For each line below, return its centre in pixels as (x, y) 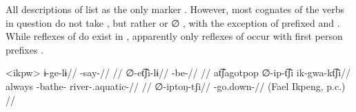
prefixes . (24, 49)
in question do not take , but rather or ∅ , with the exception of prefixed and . (173, 22)
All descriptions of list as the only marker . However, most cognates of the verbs (175, 9)
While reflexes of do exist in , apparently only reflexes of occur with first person (174, 36)
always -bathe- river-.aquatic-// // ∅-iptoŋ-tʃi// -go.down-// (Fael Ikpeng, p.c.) (176, 86)
